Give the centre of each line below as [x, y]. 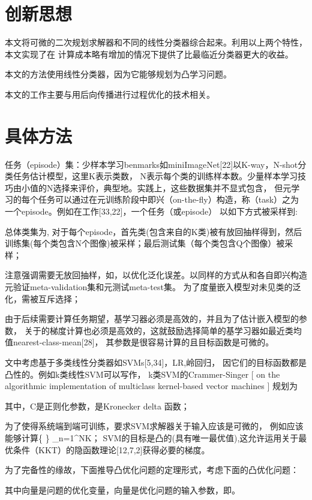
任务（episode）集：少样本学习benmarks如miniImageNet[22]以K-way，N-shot [151, 164]
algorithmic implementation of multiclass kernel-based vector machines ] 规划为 [151, 386]
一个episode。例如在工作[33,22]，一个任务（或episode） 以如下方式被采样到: [151, 211]
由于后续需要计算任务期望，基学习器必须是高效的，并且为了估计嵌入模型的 [152, 319]
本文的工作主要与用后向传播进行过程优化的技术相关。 [110, 94]
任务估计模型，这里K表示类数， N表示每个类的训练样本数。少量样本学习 [155, 176]
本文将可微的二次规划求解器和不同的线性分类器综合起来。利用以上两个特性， [156, 42]
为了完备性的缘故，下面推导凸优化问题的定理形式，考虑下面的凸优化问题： [152, 470]
